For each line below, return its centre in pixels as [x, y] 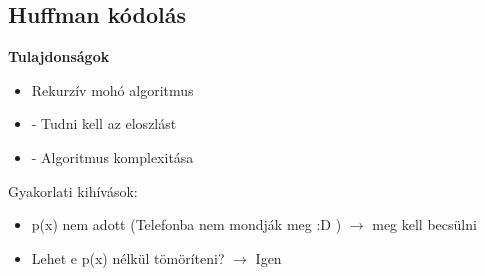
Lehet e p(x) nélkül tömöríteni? [128, 257]
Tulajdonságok [59, 56]
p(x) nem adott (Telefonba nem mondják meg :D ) [186, 224]
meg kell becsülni [424, 224]
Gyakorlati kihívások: [73, 190]
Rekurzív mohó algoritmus [112, 89]
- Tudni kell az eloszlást [104, 123]
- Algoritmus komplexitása [112, 156]
